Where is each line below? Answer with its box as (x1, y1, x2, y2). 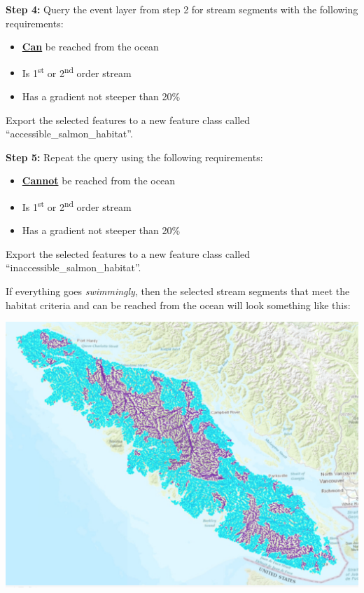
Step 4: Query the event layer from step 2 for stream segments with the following (6, 2, 358, 16)
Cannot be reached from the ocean (22, 173, 175, 188)
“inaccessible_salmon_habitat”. (6, 260, 141, 275)
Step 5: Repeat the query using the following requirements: (6, 149, 263, 164)
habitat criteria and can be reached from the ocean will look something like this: (6, 297, 351, 312)
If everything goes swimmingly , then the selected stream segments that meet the (6, 284, 350, 299)
